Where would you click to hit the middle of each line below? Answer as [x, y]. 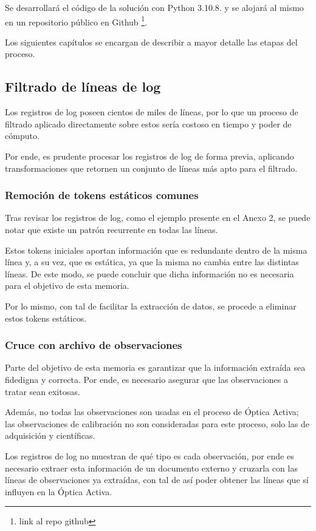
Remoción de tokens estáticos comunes [102, 195]
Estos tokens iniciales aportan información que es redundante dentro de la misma [156, 250]
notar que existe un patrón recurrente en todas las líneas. [112, 230]
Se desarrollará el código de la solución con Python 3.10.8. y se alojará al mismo [154, 7]
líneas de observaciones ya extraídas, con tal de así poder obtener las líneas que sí [157, 480]
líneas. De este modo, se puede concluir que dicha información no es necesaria [149, 273]
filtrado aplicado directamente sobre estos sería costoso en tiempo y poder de [148, 123]
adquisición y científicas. [50, 435]
